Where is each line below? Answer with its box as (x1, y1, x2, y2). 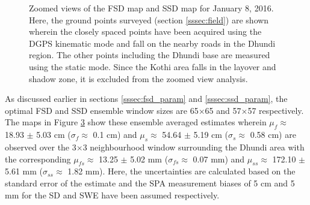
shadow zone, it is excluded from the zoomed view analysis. (29, 72, 248, 85)
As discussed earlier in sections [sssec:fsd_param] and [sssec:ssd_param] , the (5, 92, 288, 105)
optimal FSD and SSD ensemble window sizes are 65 (5, 104, 199, 116)
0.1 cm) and (93, 128, 137, 141)
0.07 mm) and (193, 152, 245, 165)
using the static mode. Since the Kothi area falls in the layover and (29, 60, 276, 73)
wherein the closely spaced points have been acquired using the (29, 25, 262, 38)
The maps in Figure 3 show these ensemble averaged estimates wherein (5, 116, 267, 128)
